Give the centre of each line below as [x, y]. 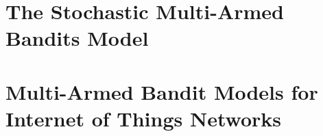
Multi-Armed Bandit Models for [162, 91]
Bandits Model [77, 38]
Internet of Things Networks [143, 118]
